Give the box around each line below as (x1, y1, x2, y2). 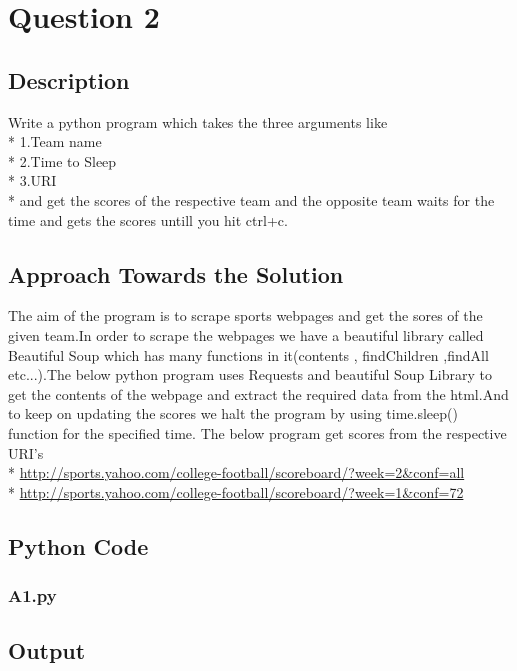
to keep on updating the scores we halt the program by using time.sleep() (8, 403, 458, 424)
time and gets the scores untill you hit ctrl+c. (8, 209, 288, 230)
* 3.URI (8, 170, 57, 191)
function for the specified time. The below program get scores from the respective (8, 422, 507, 443)
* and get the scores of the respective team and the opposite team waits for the (8, 189, 495, 210)
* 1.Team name (8, 131, 102, 152)
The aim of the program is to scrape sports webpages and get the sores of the (8, 305, 483, 326)
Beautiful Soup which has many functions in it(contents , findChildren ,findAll (8, 344, 489, 365)
